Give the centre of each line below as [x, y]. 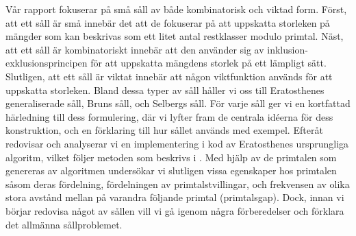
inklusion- [288, 49]
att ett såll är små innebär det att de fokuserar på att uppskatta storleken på [168, 22]
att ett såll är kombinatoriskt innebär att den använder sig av [135, 49]
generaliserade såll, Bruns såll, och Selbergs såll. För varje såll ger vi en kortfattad [178, 103]
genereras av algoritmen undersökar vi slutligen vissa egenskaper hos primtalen [171, 170]
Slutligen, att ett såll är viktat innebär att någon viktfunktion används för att [169, 76]
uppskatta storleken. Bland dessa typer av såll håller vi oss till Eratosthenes [165, 90]
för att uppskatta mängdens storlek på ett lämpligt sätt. [208, 63]
